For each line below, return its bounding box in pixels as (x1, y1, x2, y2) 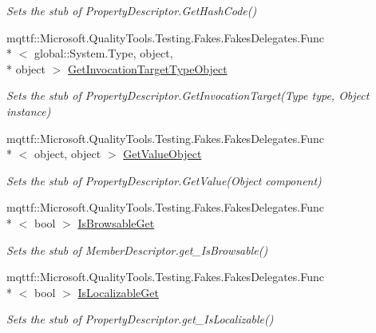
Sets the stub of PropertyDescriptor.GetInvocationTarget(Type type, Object (6, 87, 370, 104)
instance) (6, 102, 51, 119)
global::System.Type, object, (34, 45, 173, 61)
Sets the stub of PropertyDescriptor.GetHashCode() (6, 2, 257, 18)
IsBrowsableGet (77, 214, 155, 231)
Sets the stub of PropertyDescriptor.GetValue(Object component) (6, 172, 322, 188)
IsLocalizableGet (77, 283, 159, 300)
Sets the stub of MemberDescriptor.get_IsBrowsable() (6, 241, 268, 258)
